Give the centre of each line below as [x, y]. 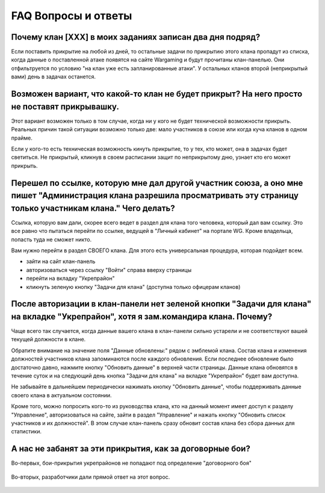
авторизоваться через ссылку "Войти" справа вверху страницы [109, 270]
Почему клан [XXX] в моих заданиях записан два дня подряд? [136, 37]
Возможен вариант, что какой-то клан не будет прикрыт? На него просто [157, 94]
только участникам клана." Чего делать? [93, 208]
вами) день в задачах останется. [54, 77]
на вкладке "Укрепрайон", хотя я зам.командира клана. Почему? [142, 316]
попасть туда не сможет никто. [51, 239]
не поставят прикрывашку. [65, 106]
